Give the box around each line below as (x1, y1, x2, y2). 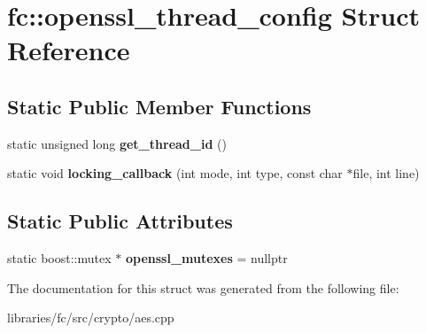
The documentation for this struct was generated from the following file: (7, 278, 399, 297)
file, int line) (352, 164, 420, 182)
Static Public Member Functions (7, 92, 312, 120)
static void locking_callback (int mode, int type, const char (7, 164, 343, 182)
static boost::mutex (7, 249, 112, 267)
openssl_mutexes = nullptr (125, 249, 288, 267)
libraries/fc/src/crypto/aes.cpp (7, 308, 174, 327)
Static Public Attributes (7, 207, 233, 235)
